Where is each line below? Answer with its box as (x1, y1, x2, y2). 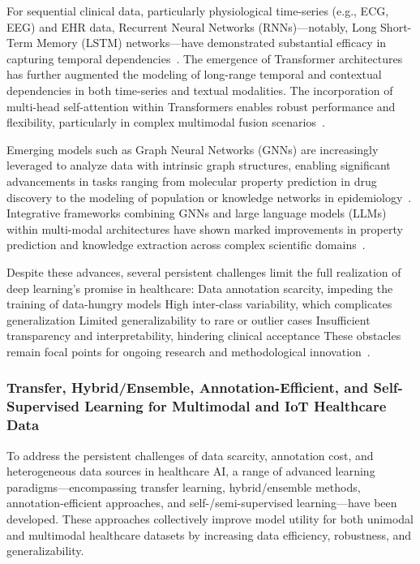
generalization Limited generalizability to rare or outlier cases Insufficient (6, 311, 371, 328)
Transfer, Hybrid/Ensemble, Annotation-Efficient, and (6, 377, 369, 398)
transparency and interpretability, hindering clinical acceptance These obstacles (6, 327, 401, 344)
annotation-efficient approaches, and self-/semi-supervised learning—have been (6, 494, 397, 511)
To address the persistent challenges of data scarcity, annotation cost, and (6, 446, 374, 463)
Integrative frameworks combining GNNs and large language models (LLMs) (6, 205, 387, 222)
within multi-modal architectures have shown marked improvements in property (6, 220, 403, 237)
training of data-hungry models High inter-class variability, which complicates (6, 295, 392, 312)
